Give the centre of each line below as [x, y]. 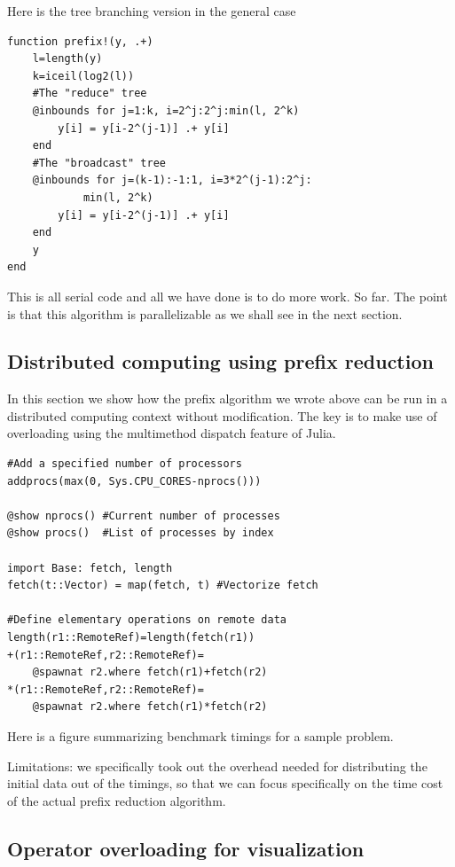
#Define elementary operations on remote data [147, 620]
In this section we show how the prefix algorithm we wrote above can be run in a [227, 398]
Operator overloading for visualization [186, 848]
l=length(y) [67, 59]
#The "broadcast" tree [99, 163]
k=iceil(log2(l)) [83, 76]
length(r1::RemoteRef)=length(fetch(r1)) [131, 638]
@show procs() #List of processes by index [141, 533]
